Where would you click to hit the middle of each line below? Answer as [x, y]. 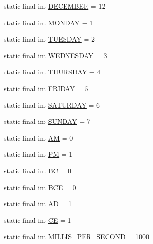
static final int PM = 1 [38, 154]
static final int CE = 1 [38, 220]
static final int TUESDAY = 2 [49, 39]
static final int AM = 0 [39, 137]
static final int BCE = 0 [40, 187]
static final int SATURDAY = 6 [52, 105]
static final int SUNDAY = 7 [47, 121]
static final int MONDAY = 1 [49, 22]
